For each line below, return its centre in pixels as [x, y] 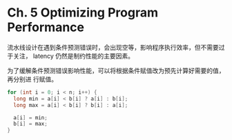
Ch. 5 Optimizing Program [83, 13]
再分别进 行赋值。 [32, 79]
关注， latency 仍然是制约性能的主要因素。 [74, 56]
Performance [46, 27]
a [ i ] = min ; [31, 118]
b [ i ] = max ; [31, 124]
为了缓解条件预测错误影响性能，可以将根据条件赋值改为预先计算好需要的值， [116, 70]
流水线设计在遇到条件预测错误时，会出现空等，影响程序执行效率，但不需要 [113, 47]
